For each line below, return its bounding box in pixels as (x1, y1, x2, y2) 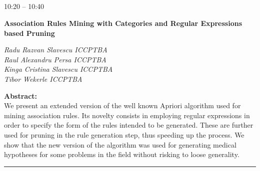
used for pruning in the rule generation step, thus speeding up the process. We (4, 129, 244, 140)
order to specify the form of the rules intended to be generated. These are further (4, 120, 253, 130)
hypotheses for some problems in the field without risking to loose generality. (4, 149, 239, 160)
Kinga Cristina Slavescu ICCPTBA (4, 64, 113, 74)
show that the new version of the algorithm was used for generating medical (4, 139, 236, 150)
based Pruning (4, 27, 55, 38)
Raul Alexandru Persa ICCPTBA (4, 54, 106, 64)
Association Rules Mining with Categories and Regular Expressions (4, 17, 242, 28)
